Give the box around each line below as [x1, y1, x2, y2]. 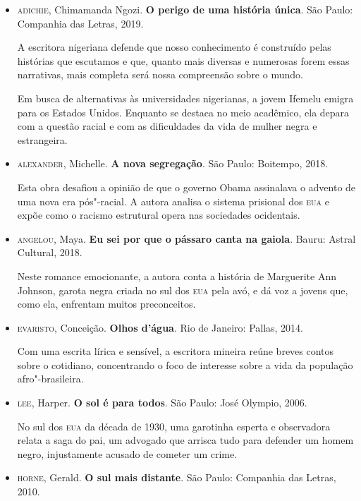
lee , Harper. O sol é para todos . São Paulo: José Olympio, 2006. [17, 395, 307, 410]
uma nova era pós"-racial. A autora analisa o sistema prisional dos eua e [17, 193, 329, 208]
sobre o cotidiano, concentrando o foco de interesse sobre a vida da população [17, 357, 353, 372]
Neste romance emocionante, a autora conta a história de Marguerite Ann [17, 268, 337, 283]
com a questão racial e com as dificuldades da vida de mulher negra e [17, 119, 317, 133]
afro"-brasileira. [17, 371, 84, 386]
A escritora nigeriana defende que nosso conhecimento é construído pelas [17, 40, 331, 54]
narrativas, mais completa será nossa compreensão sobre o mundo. [17, 67, 303, 82]
